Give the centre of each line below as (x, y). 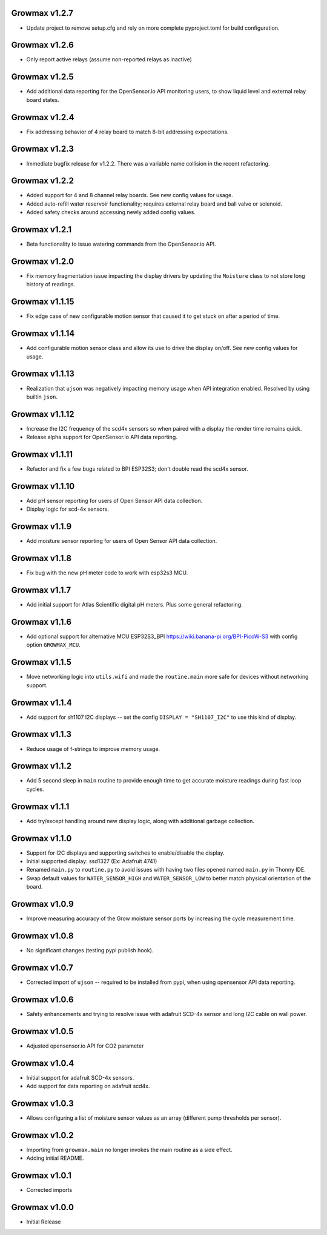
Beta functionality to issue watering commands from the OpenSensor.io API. (121, 244)
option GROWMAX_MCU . (54, 645)
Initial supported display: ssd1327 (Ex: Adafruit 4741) (92, 861)
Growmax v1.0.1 (41, 1176)
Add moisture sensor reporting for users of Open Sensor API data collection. (122, 541)
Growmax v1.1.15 (43, 302)
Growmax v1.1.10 (43, 486)
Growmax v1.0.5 (42, 1031)
